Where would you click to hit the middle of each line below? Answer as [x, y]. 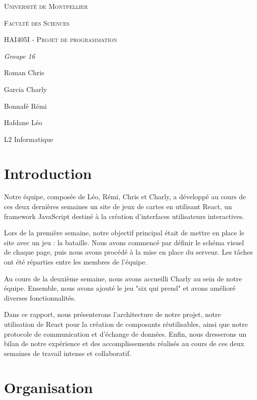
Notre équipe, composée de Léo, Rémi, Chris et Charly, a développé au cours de [125, 197]
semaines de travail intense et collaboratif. [68, 353]
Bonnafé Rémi [25, 106]
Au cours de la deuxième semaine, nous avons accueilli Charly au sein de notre [123, 278]
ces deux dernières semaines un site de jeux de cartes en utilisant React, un [118, 206]
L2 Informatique [29, 139]
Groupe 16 [20, 56]
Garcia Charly [25, 89]
